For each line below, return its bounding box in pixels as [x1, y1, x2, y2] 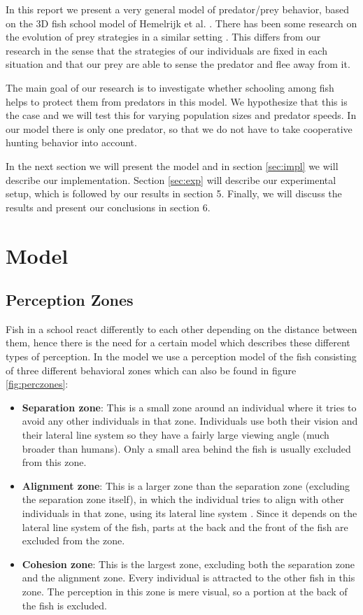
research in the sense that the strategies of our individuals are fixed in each [6, 43, 327, 57]
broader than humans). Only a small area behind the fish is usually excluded [22, 441, 351, 455]
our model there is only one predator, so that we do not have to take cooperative [6, 121, 353, 136]
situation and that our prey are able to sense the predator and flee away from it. [6, 57, 350, 71]
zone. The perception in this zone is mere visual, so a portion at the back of [22, 584, 348, 598]
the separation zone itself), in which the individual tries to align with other [22, 492, 344, 507]
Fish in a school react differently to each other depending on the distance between [6, 321, 357, 336]
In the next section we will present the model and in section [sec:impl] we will [6, 158, 339, 173]
